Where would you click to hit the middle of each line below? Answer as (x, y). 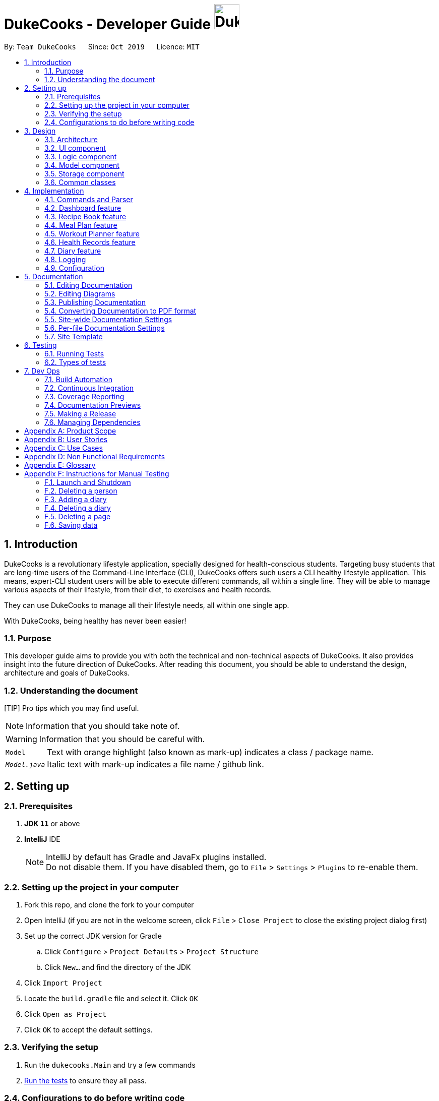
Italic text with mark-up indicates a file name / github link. (155, 764)
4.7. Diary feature (73, 251)
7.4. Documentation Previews (93, 405)
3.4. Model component (82, 165)
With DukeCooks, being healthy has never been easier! (95, 621)
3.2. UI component (75, 148)
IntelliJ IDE (42, 839)
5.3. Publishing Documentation (95, 302)
